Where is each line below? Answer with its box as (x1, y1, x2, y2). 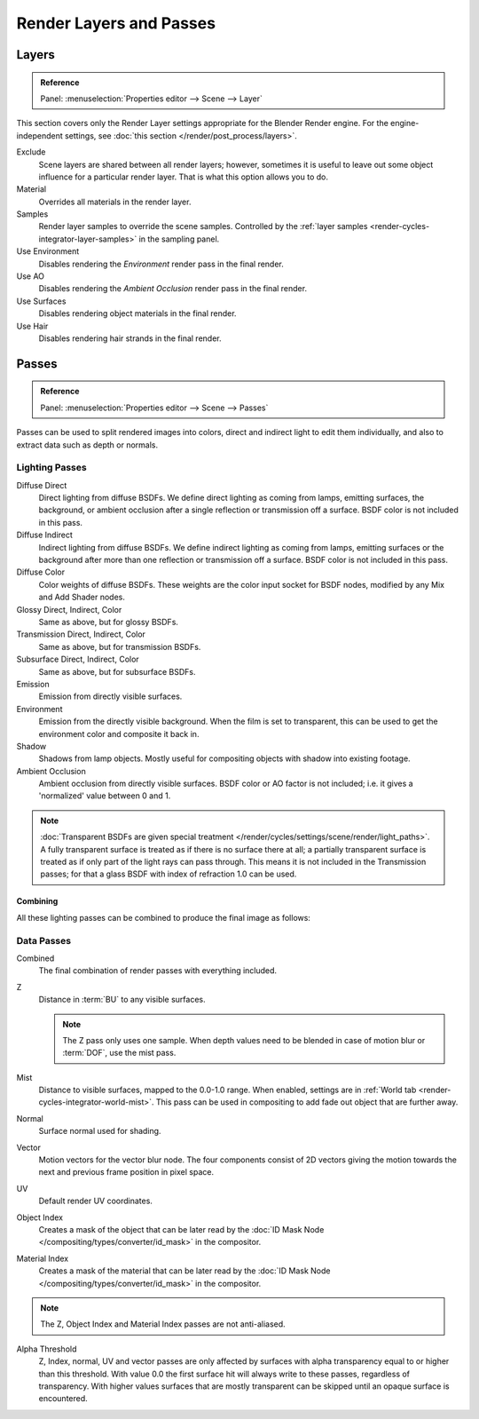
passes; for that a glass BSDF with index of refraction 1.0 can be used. (40, 868, 297, 879)
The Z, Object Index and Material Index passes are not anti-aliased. (40, 1319, 286, 1329)
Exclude (16, 147, 46, 157)
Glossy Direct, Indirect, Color (16, 604, 122, 614)
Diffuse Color (16, 567, 66, 577)
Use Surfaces (16, 296, 67, 306)
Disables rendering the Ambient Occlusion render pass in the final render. (38, 283, 308, 294)
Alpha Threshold (16, 1344, 77, 1354)
